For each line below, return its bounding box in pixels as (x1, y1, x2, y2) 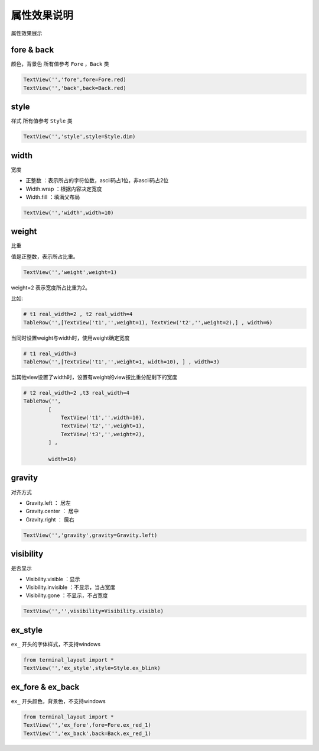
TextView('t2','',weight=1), (60, 423, 145, 429)
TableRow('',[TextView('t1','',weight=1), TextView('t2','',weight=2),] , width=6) (23, 319, 273, 325)
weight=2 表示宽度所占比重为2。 (11, 284, 91, 291)
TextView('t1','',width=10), (60, 414, 145, 421)
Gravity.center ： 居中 (25, 508, 79, 515)
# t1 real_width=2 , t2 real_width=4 (23, 311, 133, 318)
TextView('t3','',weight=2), (60, 431, 145, 437)
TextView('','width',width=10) (23, 209, 115, 216)
